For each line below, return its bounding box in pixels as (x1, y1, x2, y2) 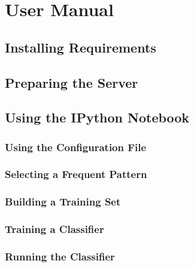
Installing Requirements (5, 38, 156, 56)
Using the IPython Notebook (5, 108, 190, 127)
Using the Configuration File (5, 139, 147, 154)
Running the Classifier (5, 249, 115, 264)
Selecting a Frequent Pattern (5, 167, 147, 182)
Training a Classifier (5, 222, 104, 237)
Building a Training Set (5, 194, 121, 209)
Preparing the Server (5, 73, 138, 91)
